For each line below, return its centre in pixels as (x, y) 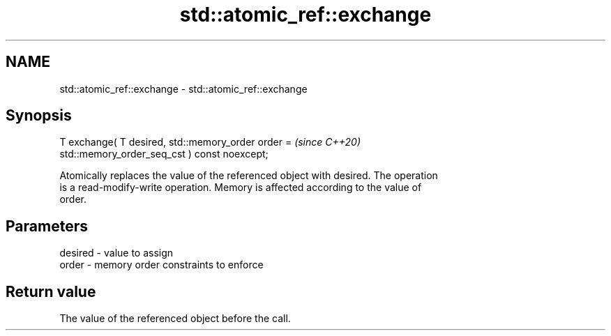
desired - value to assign (116, 253)
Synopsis (39, 116)
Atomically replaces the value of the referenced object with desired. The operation (249, 176)
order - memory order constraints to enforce (161, 265)
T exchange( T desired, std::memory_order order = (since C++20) (210, 142)
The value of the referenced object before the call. (175, 319)
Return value (51, 291)
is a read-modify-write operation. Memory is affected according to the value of (241, 188)
